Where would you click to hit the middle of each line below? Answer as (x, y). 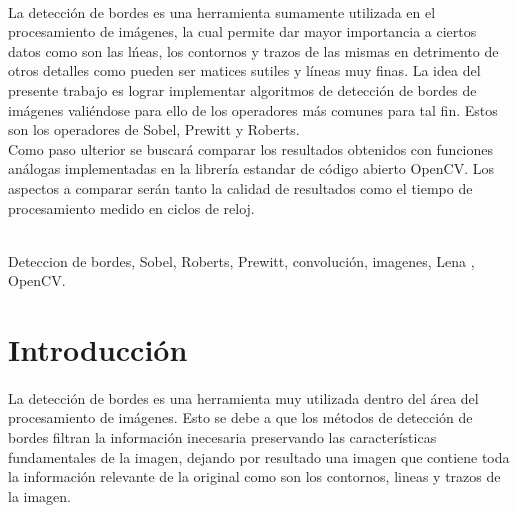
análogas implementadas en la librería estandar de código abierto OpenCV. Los (251, 168)
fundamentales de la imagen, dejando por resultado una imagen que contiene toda (259, 456)
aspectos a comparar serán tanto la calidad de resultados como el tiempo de (240, 187)
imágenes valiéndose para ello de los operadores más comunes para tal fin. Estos (253, 109)
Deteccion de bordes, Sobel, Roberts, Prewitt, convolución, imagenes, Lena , (241, 260)
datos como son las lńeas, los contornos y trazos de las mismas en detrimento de (253, 50)
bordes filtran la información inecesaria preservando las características (222, 437)
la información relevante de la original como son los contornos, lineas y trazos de (254, 476)
